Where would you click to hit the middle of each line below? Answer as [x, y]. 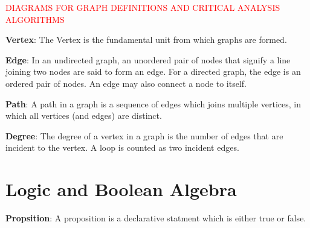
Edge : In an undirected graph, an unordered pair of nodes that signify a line [148, 59]
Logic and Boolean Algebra [121, 189]
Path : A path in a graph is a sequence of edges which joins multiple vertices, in [153, 103]
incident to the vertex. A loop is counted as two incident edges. [122, 147]
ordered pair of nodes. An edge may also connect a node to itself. [126, 83]
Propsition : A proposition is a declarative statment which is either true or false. [156, 218]
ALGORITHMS [35, 19]
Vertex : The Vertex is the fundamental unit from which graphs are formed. [146, 40]
